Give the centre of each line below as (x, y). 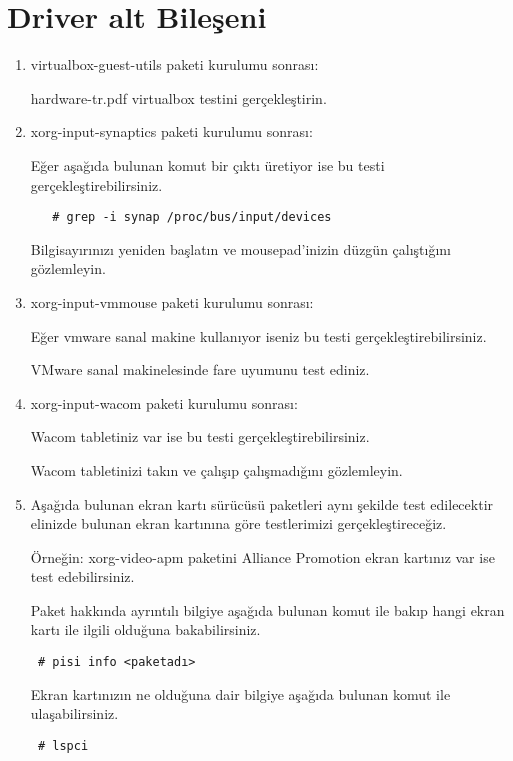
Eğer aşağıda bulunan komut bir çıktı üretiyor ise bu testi (207, 164)
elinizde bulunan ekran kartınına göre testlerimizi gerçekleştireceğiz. (238, 523)
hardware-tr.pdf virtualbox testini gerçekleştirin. (178, 97)
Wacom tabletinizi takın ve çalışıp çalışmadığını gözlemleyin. (216, 469)
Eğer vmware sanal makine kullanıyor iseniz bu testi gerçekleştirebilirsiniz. (258, 335)
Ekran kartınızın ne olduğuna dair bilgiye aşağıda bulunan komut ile (240, 693)
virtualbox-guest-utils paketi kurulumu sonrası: (174, 64)
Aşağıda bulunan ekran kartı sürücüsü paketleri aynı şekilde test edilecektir (262, 503)
